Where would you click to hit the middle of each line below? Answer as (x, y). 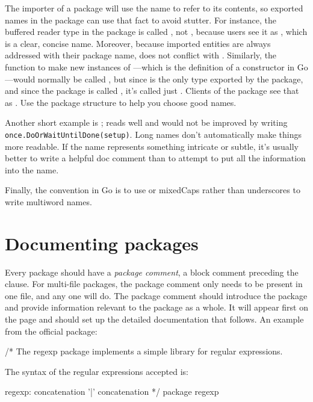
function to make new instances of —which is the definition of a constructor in (150, 66)
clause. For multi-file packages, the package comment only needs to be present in (154, 284)
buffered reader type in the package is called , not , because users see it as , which (156, 32)
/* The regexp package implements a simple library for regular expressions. (144, 351)
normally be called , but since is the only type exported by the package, (170, 79)
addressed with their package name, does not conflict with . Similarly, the (141, 55)
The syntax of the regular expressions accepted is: (97, 371)
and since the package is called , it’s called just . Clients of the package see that (152, 91)
